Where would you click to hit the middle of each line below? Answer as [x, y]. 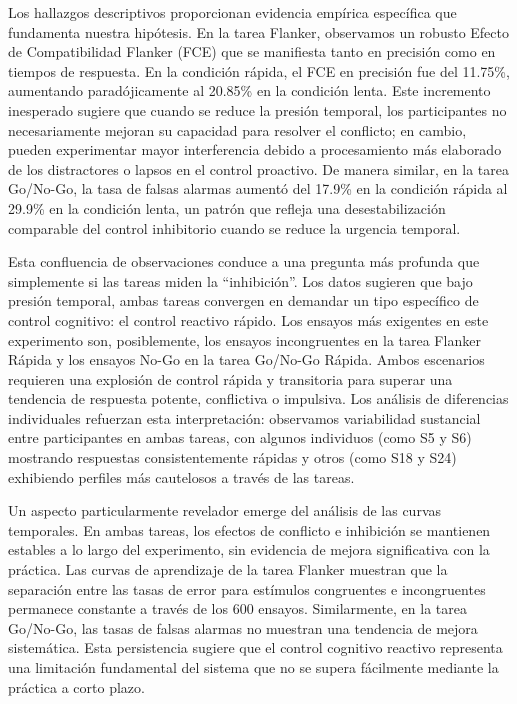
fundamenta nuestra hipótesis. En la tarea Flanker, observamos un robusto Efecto [258, 31]
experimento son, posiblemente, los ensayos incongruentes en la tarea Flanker [244, 339]
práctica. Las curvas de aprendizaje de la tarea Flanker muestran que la [228, 569]
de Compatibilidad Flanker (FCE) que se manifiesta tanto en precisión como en [252, 51]
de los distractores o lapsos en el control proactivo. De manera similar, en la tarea [258, 168]
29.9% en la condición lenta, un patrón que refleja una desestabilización [227, 207]
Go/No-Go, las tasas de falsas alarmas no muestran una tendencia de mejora [243, 627]
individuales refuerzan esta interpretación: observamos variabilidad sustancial [244, 417]
